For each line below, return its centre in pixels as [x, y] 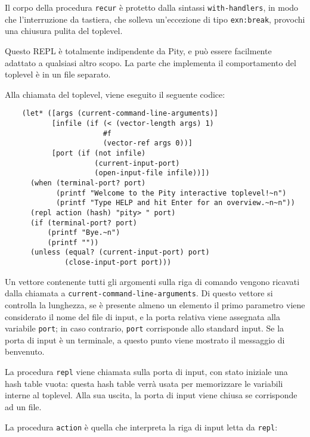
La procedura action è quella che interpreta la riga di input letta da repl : [141, 427]
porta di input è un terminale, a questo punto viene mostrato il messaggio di [145, 340]
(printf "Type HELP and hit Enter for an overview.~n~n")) [175, 203]
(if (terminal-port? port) [83, 223]
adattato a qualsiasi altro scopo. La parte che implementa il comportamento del [151, 62]
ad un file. [23, 406]
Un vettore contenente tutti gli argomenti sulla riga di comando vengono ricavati [152, 281]
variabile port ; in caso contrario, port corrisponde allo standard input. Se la [145, 328]
